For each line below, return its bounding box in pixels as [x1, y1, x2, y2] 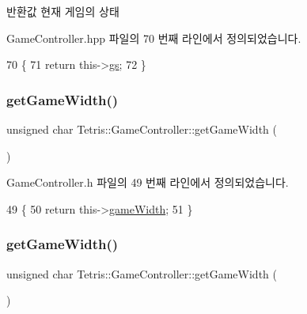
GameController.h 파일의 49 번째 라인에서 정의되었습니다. [6, 174, 289, 191]
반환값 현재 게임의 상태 [6, 3, 119, 19]
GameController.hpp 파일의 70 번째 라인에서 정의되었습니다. [6, 29, 301, 46]
